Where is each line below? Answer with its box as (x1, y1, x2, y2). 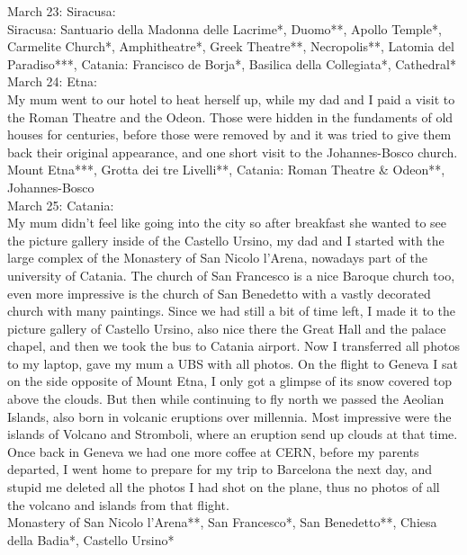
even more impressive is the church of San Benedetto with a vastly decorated (7, 283, 431, 302)
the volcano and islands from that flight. (7, 495, 229, 514)
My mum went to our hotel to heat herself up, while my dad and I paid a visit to (7, 89, 455, 108)
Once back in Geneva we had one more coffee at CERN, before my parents (7, 442, 419, 461)
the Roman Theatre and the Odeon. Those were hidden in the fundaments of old (7, 107, 454, 126)
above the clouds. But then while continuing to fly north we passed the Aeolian (7, 389, 445, 408)
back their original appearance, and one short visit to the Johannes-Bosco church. (7, 142, 458, 161)
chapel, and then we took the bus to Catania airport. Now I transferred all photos (7, 336, 460, 355)
